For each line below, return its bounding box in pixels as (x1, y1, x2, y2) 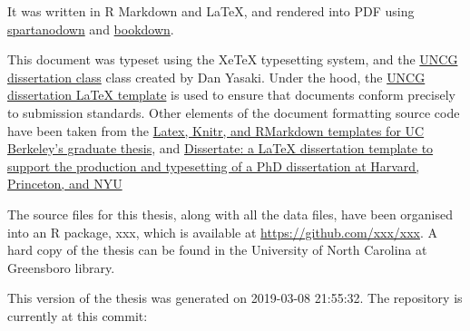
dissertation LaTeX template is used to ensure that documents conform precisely (7, 85, 455, 104)
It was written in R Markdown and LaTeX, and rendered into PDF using (7, 2, 415, 20)
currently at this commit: (7, 306, 148, 325)
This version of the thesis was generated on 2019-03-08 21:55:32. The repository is (7, 288, 463, 307)
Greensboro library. (7, 258, 115, 277)
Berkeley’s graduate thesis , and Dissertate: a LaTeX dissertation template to (7, 139, 434, 158)
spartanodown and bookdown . (7, 19, 174, 38)
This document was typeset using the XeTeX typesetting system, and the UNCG (7, 50, 458, 69)
